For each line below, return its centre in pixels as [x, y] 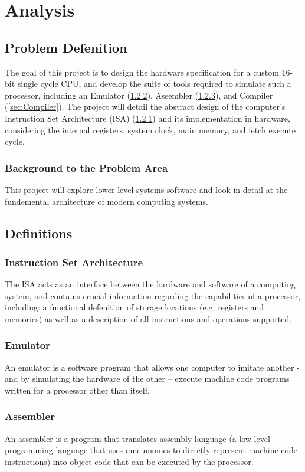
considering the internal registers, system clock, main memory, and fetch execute [150, 130]
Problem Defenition [66, 47]
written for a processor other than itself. [77, 390]
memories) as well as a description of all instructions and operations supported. [148, 318]
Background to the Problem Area [86, 167]
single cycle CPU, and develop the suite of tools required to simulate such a [154, 83]
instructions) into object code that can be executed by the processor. [129, 461]
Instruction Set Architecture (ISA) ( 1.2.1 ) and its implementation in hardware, [147, 118]
